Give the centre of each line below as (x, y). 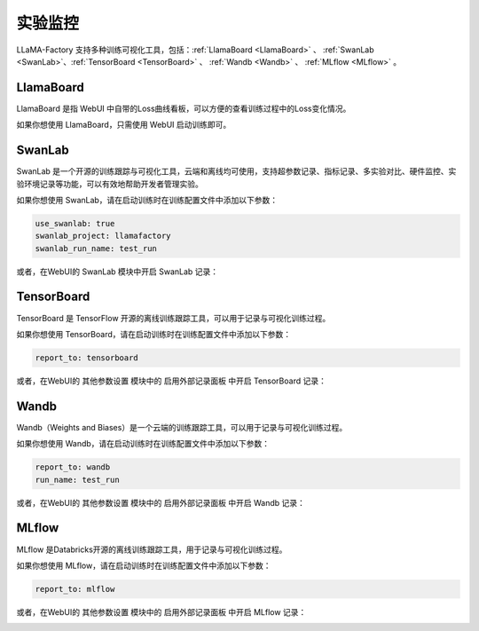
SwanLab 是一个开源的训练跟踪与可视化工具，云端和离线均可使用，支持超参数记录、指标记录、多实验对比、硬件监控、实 (236, 171)
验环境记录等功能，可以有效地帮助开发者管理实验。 (110, 184)
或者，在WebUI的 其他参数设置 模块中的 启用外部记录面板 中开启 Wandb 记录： (161, 502)
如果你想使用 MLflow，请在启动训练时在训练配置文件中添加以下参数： (144, 565)
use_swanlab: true (75, 223)
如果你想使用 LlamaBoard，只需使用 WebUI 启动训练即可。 (124, 125)
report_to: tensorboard (87, 358)
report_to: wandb (73, 467)
